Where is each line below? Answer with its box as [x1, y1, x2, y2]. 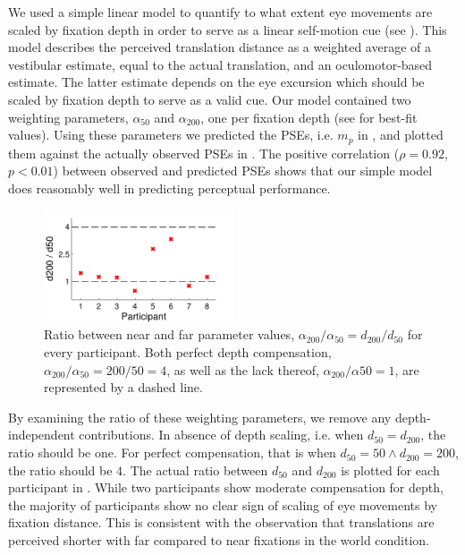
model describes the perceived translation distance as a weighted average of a [8, 38, 431, 56]
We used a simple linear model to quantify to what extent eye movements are [8, 3, 433, 21]
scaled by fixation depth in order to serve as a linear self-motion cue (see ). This [8, 20, 447, 38]
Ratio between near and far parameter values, [44, 325, 295, 344]
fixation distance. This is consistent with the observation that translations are [8, 513, 435, 532]
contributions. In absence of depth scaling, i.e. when [79, 425, 364, 444]
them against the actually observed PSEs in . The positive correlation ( [8, 143, 400, 162]
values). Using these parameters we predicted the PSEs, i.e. [8, 125, 334, 144]
